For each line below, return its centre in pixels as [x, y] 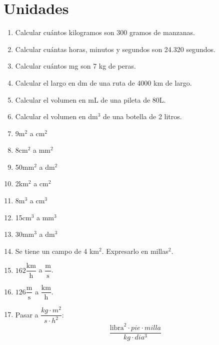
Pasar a [27, 314]
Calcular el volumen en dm [56, 116]
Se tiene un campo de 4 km [57, 251]
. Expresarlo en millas [135, 251]
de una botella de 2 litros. [142, 116]
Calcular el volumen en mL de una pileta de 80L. [90, 99]
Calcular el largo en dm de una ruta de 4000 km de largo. [103, 82]
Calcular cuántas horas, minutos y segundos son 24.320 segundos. [115, 49]
